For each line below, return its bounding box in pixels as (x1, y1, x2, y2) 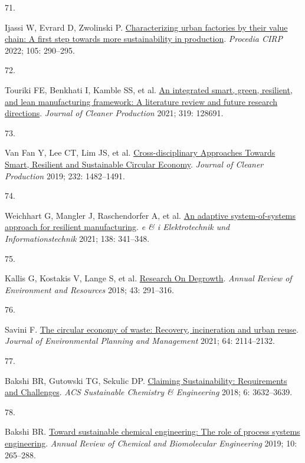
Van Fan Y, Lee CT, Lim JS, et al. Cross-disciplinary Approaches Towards (5, 146, 276, 159)
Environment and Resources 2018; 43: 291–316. (5, 283, 175, 295)
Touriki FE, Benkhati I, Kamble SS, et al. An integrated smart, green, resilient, (5, 83, 293, 96)
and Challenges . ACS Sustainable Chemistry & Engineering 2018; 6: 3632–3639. (5, 386, 293, 398)
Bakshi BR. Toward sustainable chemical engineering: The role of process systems (5, 425, 300, 438)
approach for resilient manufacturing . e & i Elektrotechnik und (5, 221, 230, 233)
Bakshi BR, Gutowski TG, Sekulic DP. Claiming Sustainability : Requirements (5, 374, 287, 386)
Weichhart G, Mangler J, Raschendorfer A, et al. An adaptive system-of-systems (5, 209, 296, 221)
